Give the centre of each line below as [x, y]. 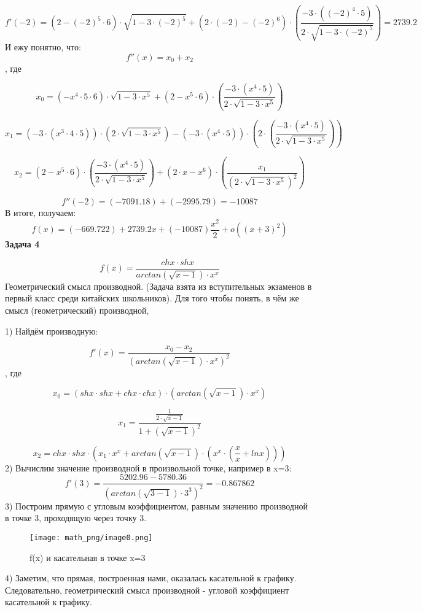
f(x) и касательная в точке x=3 [88, 557]
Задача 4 [22, 244]
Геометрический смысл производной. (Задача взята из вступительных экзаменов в [158, 286]
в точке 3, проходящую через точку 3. [76, 518]
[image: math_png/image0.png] [91, 537]
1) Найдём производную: [52, 331]
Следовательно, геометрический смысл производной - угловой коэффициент [147, 590]
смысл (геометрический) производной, [77, 310]
